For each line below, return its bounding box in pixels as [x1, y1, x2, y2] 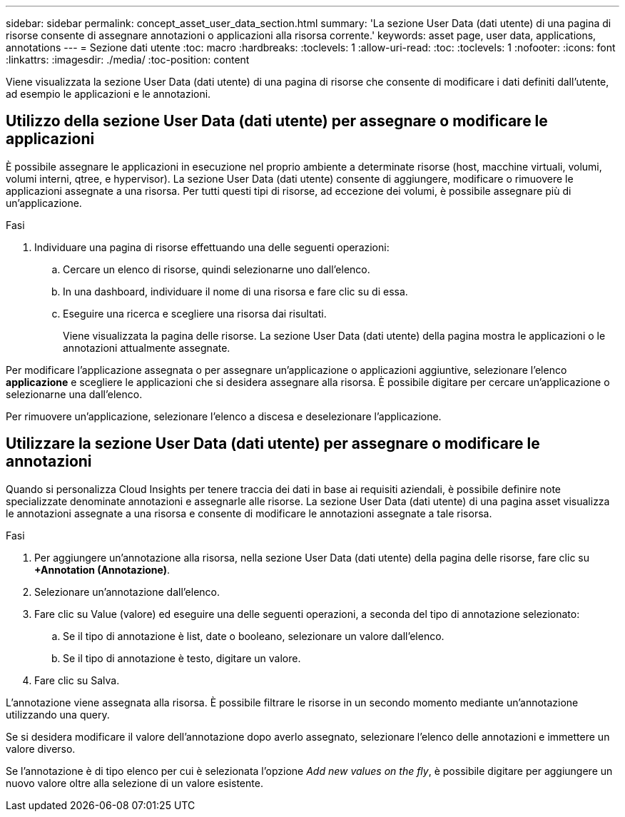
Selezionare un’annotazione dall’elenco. [34, 585, 220, 598]
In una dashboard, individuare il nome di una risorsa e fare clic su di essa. [63, 285, 408, 298]
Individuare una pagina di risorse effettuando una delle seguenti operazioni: [34, 240, 390, 253]
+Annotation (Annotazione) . [34, 563, 171, 576]
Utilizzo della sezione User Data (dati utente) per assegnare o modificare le [6, 112, 548, 131]
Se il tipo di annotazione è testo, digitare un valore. [63, 651, 301, 664]
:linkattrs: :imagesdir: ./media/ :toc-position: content [6, 54, 250, 66]
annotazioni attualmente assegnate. [63, 341, 230, 354]
